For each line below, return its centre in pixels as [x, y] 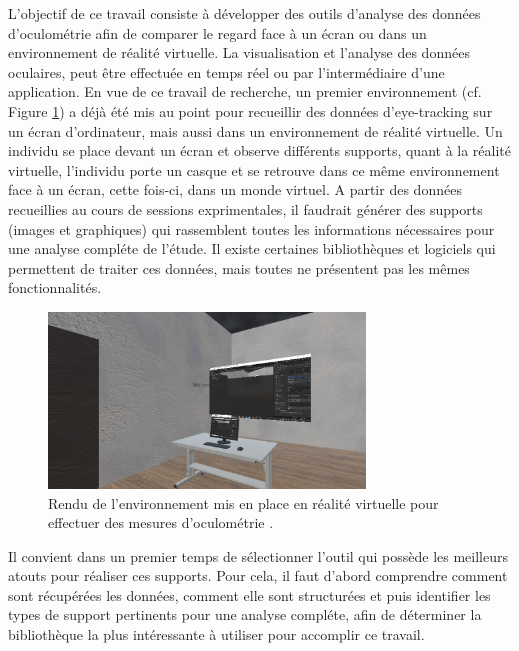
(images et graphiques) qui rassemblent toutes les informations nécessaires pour [251, 228]
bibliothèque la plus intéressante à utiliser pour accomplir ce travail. [216, 634]
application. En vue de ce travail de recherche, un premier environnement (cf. [245, 91]
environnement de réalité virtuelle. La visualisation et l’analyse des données [239, 52]
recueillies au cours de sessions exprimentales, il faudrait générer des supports [245, 208]
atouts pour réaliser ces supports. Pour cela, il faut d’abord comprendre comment [258, 575]
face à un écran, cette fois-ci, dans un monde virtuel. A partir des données [235, 189]
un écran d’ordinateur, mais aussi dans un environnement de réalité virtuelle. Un [255, 130]
